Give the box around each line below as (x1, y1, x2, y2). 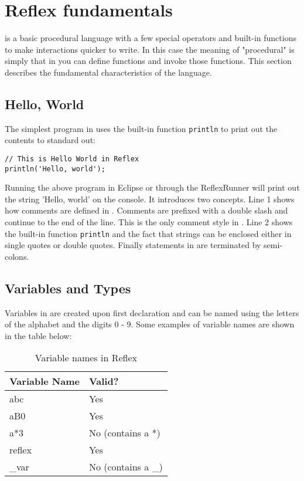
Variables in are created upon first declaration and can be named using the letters (5, 306, 299, 319)
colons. (5, 250, 29, 262)
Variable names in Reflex (35, 351, 137, 365)
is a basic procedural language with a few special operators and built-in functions (5, 32, 296, 44)
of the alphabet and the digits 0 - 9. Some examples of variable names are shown (5, 318, 295, 330)
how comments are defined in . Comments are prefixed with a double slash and (5, 204, 288, 216)
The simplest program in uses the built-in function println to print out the (5, 122, 278, 134)
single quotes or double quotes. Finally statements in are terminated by (5, 239, 261, 251)
